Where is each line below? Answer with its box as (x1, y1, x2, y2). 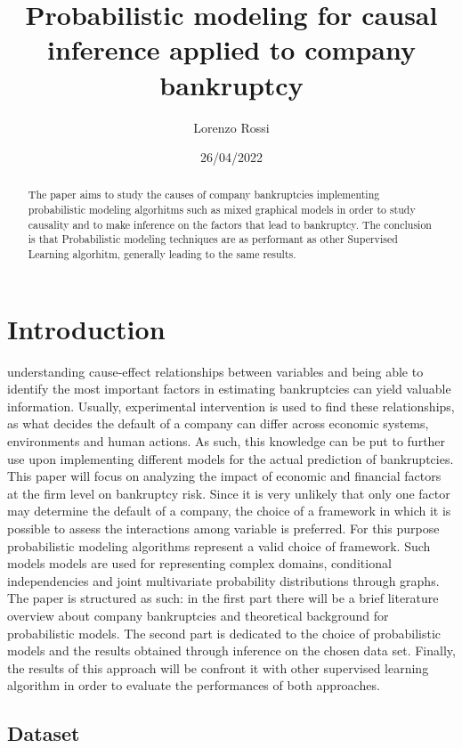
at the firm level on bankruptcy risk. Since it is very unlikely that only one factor (7, 484, 450, 502)
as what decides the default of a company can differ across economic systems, (7, 414, 429, 433)
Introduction (7, 310, 166, 346)
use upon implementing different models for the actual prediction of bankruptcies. (7, 449, 454, 467)
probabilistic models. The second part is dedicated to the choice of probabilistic (7, 623, 442, 642)
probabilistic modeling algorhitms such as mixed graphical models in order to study (28, 202, 416, 217)
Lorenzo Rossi (193, 118, 270, 136)
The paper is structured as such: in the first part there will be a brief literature (7, 589, 439, 607)
